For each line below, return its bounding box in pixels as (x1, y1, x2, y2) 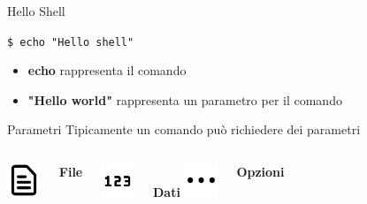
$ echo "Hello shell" (7, 35, 134, 49)
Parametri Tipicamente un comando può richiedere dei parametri (7, 120, 361, 139)
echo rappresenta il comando (27, 61, 187, 79)
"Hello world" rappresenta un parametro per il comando (27, 90, 342, 109)
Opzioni (236, 162, 285, 181)
